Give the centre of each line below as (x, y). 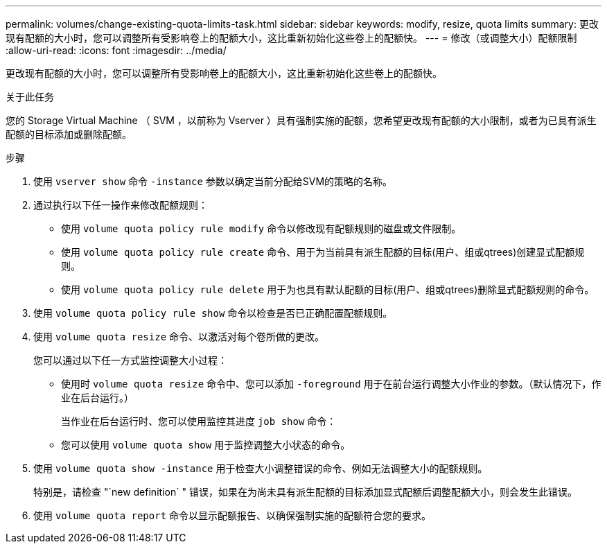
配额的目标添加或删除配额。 (69, 134)
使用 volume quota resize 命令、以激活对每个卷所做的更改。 (179, 337)
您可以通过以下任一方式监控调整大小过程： (130, 360)
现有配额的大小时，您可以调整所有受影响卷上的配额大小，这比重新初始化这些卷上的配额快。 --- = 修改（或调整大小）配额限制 (291, 38)
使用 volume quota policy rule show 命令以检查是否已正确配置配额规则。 (213, 313)
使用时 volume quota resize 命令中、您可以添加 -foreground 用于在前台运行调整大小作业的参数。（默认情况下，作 (331, 384)
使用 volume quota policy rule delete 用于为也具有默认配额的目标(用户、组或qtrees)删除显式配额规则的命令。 (328, 289)
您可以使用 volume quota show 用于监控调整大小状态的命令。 (206, 445)
